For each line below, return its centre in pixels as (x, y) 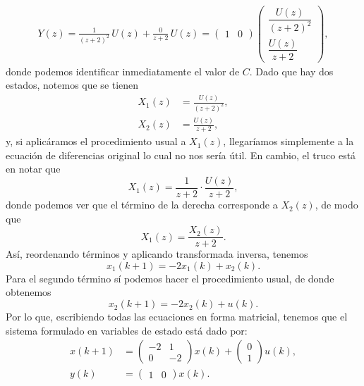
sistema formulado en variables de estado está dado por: (127, 330)
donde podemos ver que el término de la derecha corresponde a (142, 205)
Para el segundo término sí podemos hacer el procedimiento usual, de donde (170, 278)
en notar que (33, 169)
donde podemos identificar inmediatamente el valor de (123, 71)
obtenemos (29, 292)
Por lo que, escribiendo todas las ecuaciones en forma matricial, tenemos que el (177, 317)
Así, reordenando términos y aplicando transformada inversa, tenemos (157, 254)
